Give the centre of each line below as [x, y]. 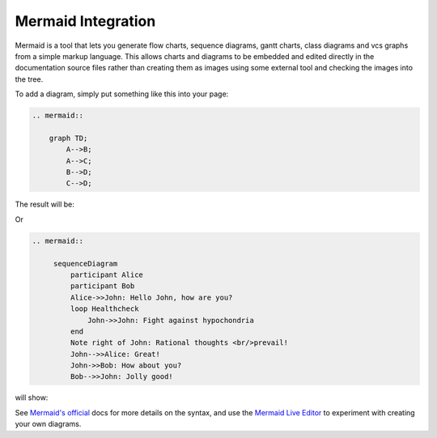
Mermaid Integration [85, 21]
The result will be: [45, 204]
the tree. [29, 79]
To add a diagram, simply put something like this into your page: [122, 94]
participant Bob [102, 286]
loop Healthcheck [104, 309]
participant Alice [106, 274]
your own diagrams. [48, 424]
